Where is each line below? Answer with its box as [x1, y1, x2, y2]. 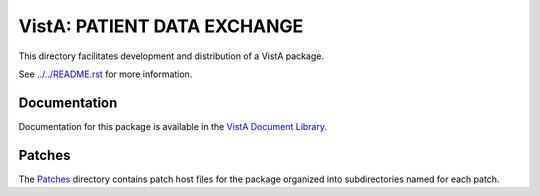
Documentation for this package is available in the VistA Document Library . [18, 120, 328, 132]
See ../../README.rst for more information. [18, 68, 193, 80]
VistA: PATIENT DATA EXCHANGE [18, 15, 304, 37]
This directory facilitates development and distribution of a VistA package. [18, 50, 325, 62]
